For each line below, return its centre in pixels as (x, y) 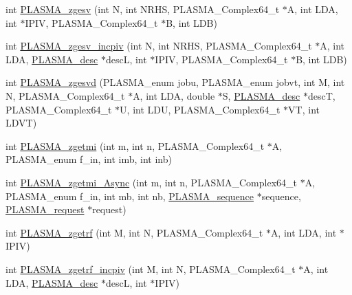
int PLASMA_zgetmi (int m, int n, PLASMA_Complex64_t (135, 145)
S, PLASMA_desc (261, 95)
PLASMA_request (45, 209)
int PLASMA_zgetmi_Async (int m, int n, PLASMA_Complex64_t (152, 182)
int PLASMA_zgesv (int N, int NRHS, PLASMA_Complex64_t (143, 9)
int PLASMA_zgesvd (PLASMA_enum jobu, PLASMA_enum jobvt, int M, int (175, 82)
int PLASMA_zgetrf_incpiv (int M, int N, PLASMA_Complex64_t (151, 269)
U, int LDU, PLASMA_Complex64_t (200, 109)
